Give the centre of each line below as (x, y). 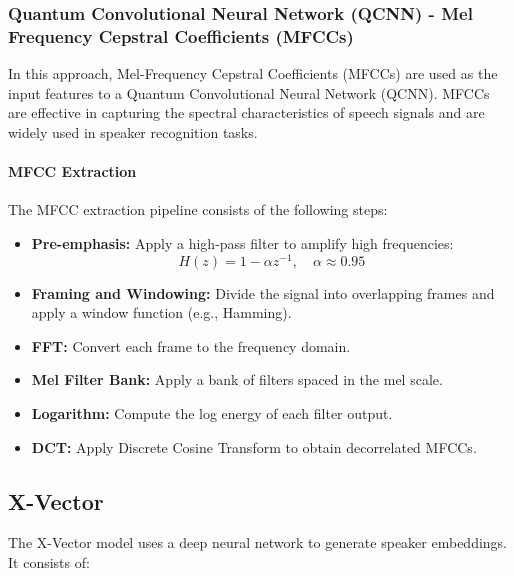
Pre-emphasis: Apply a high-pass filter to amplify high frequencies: (242, 242)
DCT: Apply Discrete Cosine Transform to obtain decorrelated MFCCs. (254, 446)
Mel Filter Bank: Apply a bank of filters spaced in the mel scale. (237, 379)
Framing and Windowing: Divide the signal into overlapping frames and (263, 292)
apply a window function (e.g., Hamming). (161, 312)
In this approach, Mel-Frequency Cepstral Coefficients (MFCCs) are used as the (253, 73)
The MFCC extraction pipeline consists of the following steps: (198, 209)
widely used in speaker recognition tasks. (133, 131)
